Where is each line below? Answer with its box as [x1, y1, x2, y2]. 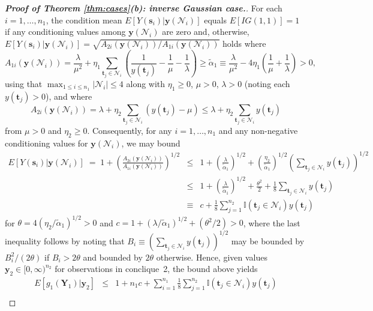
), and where [46, 89, 92, 102]
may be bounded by [231, 234, 305, 247]
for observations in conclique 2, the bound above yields [55, 262, 258, 275]
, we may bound [121, 136, 181, 149]
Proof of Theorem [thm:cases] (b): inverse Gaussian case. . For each [5, 2, 282, 14]
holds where [222, 37, 266, 49]
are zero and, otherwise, [162, 25, 249, 38]
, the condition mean [46, 13, 122, 26]
